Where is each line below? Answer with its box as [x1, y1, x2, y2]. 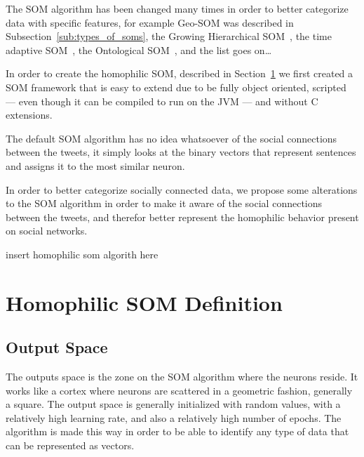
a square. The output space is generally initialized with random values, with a [6, 397, 341, 411]
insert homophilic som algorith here [6, 246, 159, 261]
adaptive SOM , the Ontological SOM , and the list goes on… [6, 42, 272, 57]
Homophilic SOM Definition [6, 288, 283, 317]
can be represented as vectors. [6, 438, 135, 453]
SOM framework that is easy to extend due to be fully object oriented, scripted [6, 79, 346, 94]
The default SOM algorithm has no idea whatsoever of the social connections [6, 131, 337, 145]
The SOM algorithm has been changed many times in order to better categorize [6, 1, 349, 15]
